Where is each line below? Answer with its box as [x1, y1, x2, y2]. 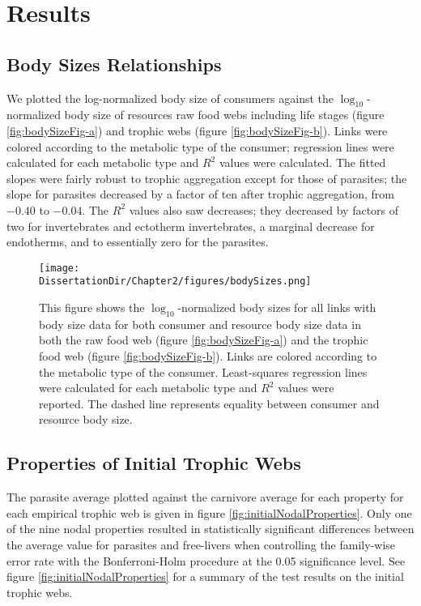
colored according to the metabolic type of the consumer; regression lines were [6, 138, 394, 155]
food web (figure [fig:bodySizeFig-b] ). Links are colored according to [39, 348, 377, 365]
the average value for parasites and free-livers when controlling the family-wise [6, 536, 396, 553]
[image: [39, 262, 80, 274]
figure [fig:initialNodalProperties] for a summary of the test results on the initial [6, 568, 404, 585]
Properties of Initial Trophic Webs [6, 450, 301, 476]
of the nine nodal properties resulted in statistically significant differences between [6, 520, 415, 537]
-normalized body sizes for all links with [177, 299, 376, 316]
